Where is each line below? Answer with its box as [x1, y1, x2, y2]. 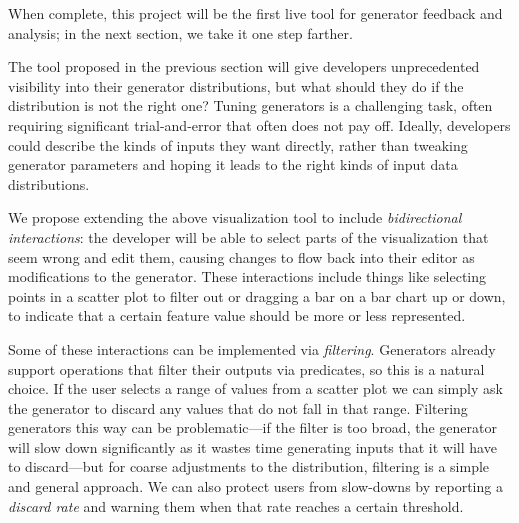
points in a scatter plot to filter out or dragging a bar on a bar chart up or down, [8, 285, 506, 306]
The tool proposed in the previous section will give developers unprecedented [8, 56, 480, 77]
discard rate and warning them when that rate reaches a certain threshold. [8, 495, 464, 516]
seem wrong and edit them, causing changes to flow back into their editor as [8, 246, 475, 267]
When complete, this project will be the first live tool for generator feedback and [8, 3, 503, 23]
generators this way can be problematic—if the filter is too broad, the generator [8, 417, 497, 438]
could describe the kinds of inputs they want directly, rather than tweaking [8, 134, 468, 155]
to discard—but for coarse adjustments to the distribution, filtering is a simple [8, 456, 490, 477]
